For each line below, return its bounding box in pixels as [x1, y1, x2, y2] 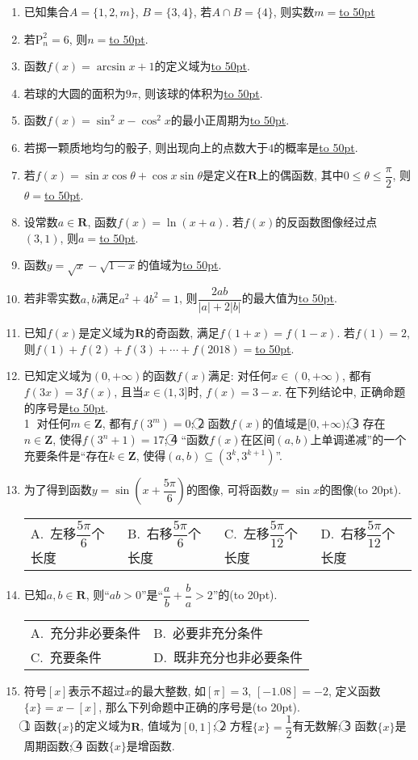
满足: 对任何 [207, 367, 272, 384]
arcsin [96, 61, 126, 74]
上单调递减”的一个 [310, 431, 407, 448]
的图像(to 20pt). [319, 481, 402, 498]
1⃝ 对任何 [23, 415, 71, 432]
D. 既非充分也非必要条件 [153, 648, 303, 667]
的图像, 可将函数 [186, 481, 273, 498]
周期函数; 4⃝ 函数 [23, 737, 109, 754]
